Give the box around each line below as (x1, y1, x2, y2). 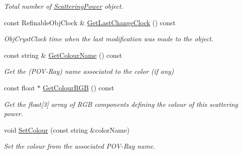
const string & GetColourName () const (4, 50, 122, 60)
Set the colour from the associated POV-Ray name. (4, 141, 156, 151)
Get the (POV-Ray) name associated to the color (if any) (4, 66, 174, 76)
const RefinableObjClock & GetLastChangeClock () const (4, 17, 176, 27)
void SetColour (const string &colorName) (4, 124, 129, 135)
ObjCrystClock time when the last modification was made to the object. (4, 34, 214, 44)
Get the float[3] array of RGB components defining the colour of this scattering (4, 99, 238, 109)
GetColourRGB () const (43, 82, 114, 92)
